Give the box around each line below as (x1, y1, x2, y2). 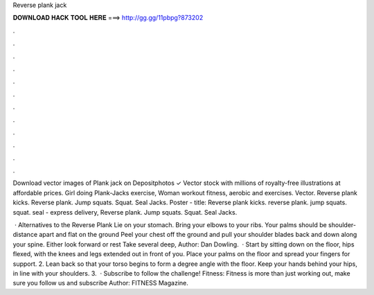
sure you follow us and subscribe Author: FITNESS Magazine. (12, 279, 188, 287)
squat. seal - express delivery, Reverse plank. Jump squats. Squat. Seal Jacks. (12, 208, 238, 216)
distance (12, 231, 38, 239)
